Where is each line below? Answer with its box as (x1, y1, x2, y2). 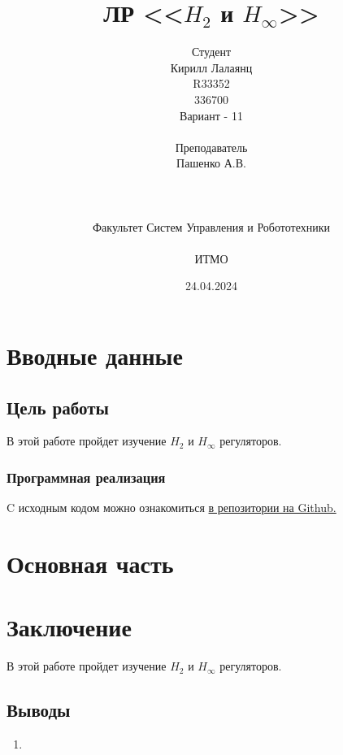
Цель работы (7, 394, 109, 419)
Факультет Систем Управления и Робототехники (93, 218, 330, 235)
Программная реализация (7, 466, 166, 487)
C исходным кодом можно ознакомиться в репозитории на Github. (7, 499, 336, 516)
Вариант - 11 (180, 106, 243, 124)
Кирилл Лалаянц (170, 59, 253, 76)
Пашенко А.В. (176, 154, 246, 171)
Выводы (7, 697, 71, 722)
